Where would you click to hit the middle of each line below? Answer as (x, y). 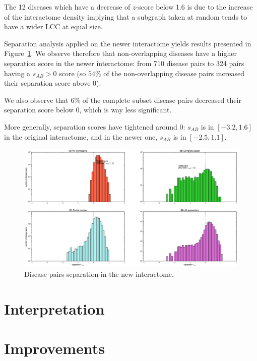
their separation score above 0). (53, 83)
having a (17, 73)
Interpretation (54, 308)
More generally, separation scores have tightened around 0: (95, 126)
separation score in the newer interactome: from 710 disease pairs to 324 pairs (124, 63)
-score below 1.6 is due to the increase (194, 7)
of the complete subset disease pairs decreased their (162, 100)
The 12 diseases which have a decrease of (67, 7)
